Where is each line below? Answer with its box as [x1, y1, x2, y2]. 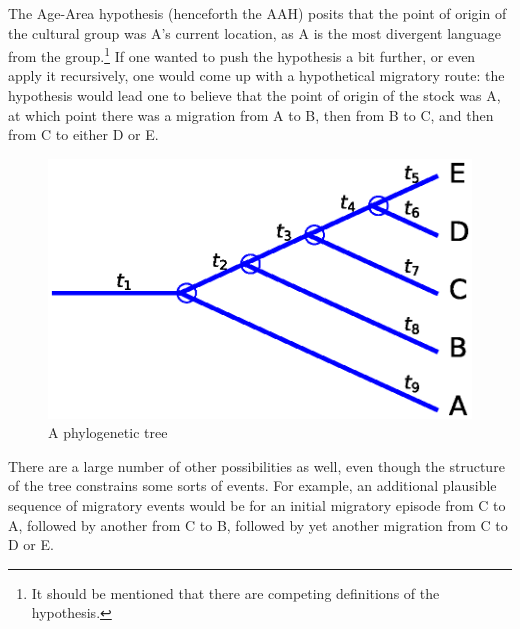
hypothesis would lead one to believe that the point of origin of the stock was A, [8, 85, 501, 106]
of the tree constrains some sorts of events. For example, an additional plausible [8, 475, 497, 496]
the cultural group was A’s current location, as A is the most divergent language [8, 22, 501, 43]
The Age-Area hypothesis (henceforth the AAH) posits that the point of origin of [8, 3, 507, 23]
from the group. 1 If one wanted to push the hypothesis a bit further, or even [8, 43, 476, 66]
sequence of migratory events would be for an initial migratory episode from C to [8, 495, 506, 516]
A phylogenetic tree [48, 422, 168, 443]
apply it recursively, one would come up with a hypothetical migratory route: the [8, 65, 505, 86]
